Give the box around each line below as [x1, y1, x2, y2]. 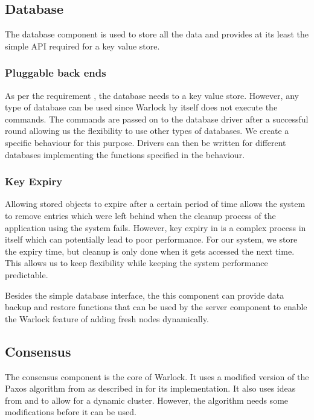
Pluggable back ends [5, 65, 106, 80]
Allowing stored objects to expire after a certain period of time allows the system [5, 197, 306, 210]
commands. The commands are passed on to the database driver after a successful [5, 112, 309, 125]
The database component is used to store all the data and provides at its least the [5, 28, 309, 40]
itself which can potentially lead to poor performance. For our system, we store [5, 233, 298, 246]
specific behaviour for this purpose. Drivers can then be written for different [5, 136, 286, 148]
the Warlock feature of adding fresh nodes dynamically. [5, 312, 209, 325]
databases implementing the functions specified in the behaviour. [5, 148, 245, 161]
